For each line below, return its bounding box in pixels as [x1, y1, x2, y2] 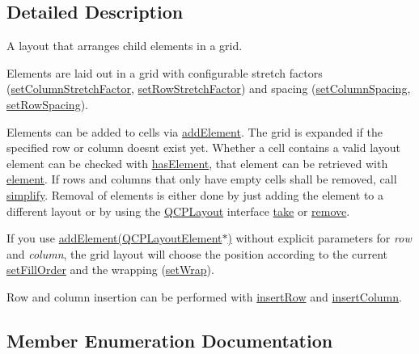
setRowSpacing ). [6, 95, 89, 112]
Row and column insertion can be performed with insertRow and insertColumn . [6, 288, 402, 305]
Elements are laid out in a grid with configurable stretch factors [6, 64, 323, 81]
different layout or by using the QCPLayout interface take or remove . [6, 202, 350, 219]
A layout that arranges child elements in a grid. [6, 37, 243, 54]
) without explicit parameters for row [227, 230, 412, 247]
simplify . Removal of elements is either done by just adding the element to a [6, 186, 384, 203]
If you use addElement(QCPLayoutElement [6, 230, 222, 247]
